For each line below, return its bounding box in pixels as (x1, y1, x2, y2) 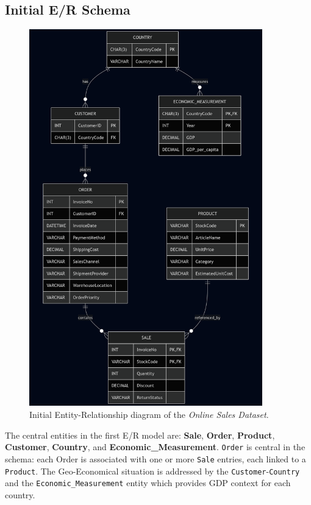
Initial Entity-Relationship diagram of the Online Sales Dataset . (29, 408, 269, 421)
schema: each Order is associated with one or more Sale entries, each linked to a (5, 452, 306, 465)
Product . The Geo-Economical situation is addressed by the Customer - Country (5, 464, 300, 477)
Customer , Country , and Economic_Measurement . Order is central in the (5, 440, 306, 453)
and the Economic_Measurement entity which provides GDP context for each (5, 476, 291, 489)
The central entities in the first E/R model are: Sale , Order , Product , (5, 428, 275, 441)
